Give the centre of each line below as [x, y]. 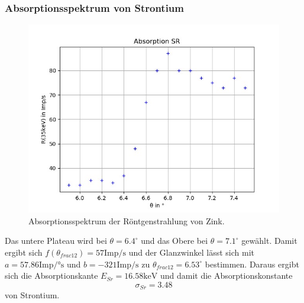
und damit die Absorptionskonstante [226, 275]
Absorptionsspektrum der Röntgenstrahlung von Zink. [127, 220]
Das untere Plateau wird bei [56, 241]
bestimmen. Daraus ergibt [252, 264]
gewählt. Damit [269, 241]
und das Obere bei [174, 241]
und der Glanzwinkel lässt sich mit [192, 252]
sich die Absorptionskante [51, 275]
